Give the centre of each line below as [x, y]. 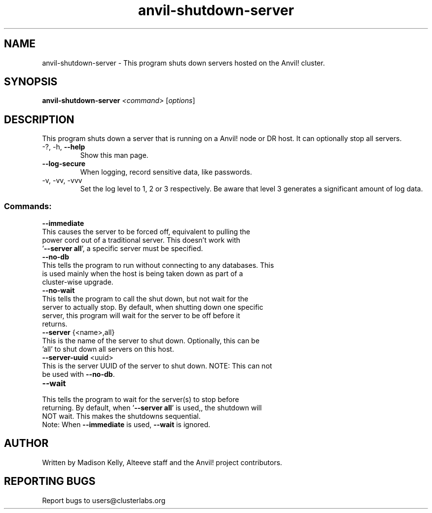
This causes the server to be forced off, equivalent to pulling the [146, 232]
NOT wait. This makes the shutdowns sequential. [121, 416]
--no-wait [58, 291]
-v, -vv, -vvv [62, 181]
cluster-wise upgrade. [78, 282]
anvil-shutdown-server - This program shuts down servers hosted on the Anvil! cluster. [183, 63]
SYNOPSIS [31, 82]
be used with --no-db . [78, 374]
